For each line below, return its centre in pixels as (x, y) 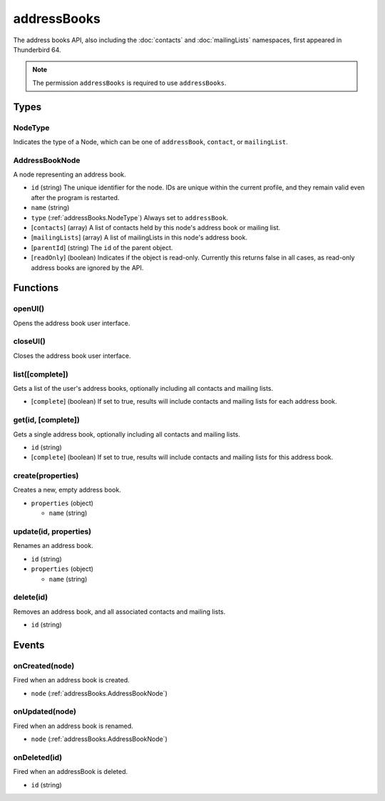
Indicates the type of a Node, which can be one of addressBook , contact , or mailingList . (150, 141)
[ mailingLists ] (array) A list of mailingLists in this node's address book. (139, 238)
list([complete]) (41, 374)
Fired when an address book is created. (71, 680)
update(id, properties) (52, 531)
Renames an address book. (53, 546)
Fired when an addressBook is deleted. (71, 772)
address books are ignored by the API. (87, 267)
